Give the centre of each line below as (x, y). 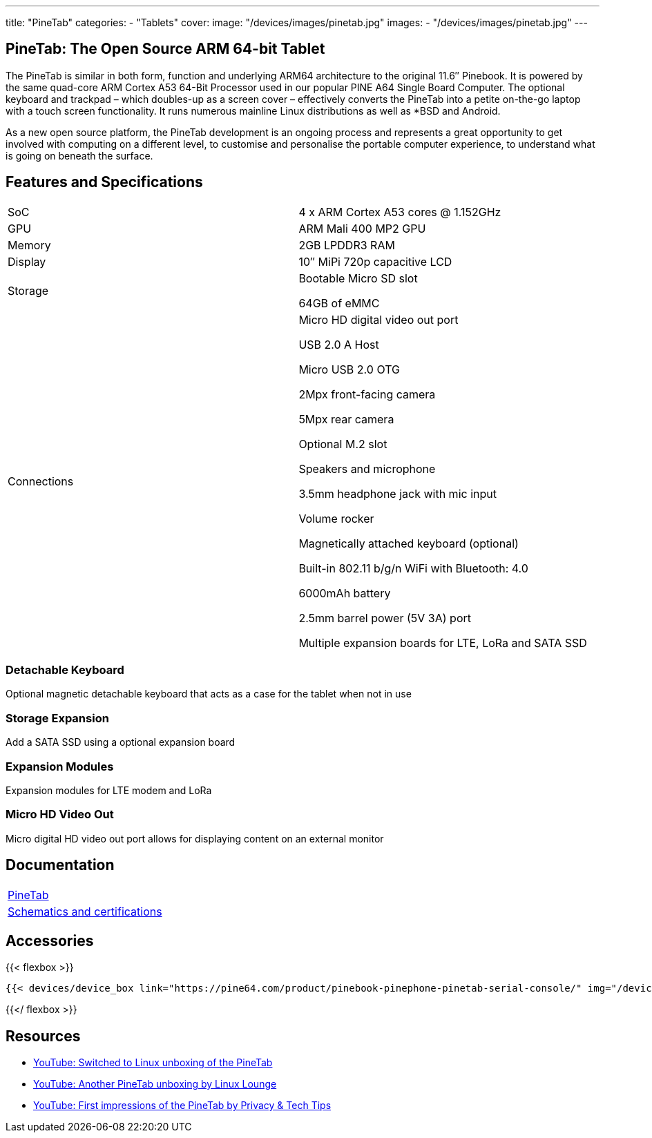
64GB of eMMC (339, 303)
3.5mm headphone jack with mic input (397, 493)
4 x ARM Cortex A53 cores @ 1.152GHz (400, 212)
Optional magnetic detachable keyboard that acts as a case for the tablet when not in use (209, 694)
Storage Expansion (57, 718)
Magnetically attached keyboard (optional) (409, 543)
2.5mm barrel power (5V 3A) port (385, 618)
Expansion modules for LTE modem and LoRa (109, 790)
